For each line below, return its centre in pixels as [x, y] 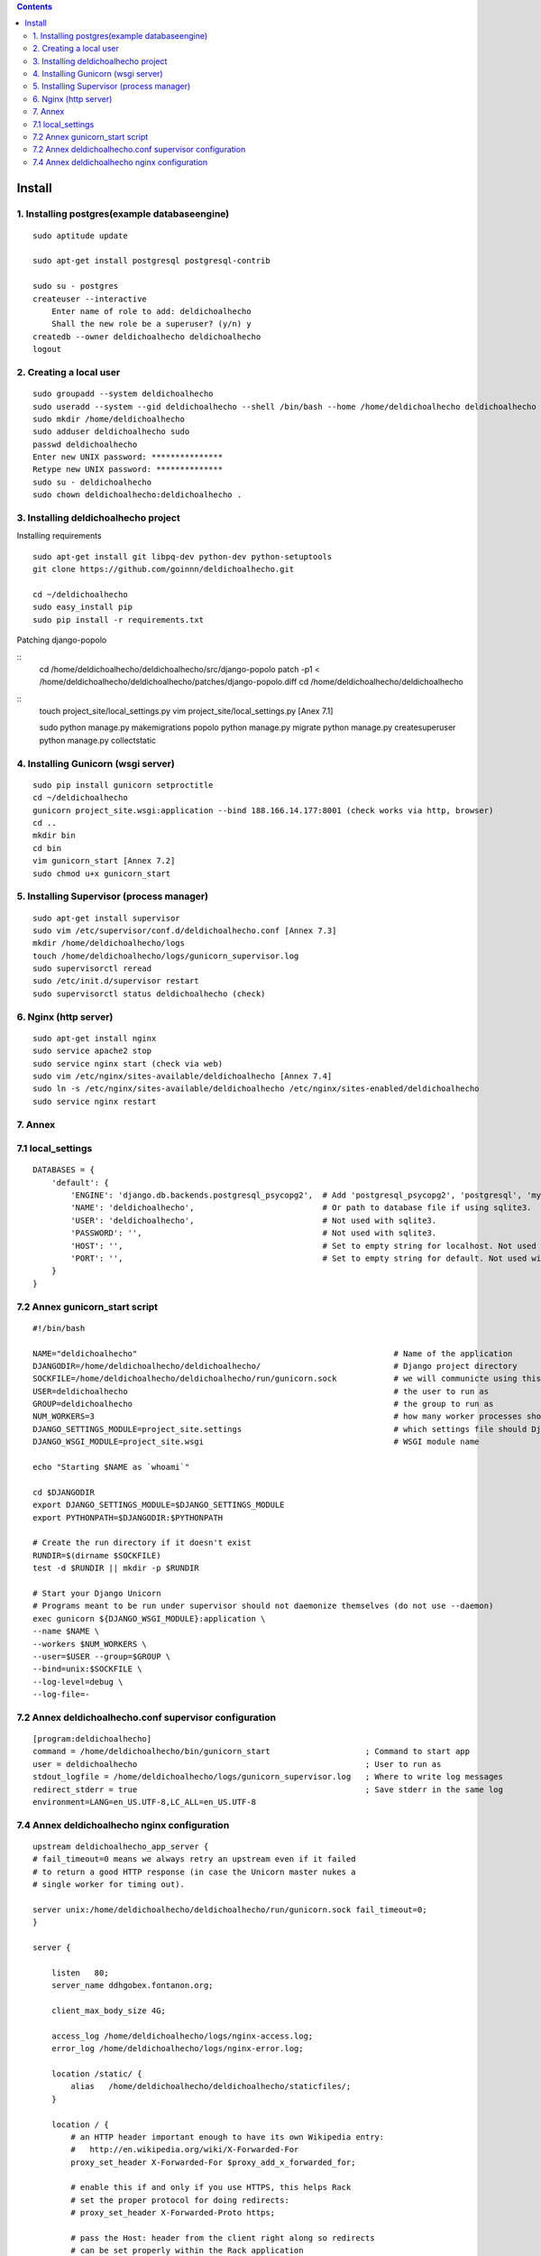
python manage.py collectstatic [98, 740]
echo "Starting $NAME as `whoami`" [111, 1467]
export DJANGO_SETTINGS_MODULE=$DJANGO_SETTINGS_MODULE [159, 1505]
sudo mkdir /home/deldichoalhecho [109, 419]
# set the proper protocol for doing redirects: [180, 2200]
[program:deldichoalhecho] [92, 1739]
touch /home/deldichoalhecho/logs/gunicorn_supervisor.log [166, 956]
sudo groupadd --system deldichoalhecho [123, 394]
